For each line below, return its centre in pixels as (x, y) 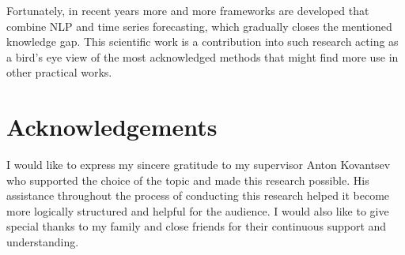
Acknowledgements (112, 127)
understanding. (43, 242)
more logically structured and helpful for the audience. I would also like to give (198, 210)
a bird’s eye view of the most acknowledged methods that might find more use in (202, 56)
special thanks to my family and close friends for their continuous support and (197, 226)
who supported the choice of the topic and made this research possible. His (188, 180)
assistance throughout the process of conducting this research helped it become (198, 195)
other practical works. (59, 72)
